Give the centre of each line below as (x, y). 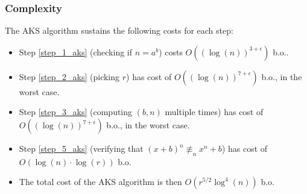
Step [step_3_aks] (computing (76, 112)
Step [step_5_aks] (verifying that (81, 148)
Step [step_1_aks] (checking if (76, 52)
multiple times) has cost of (214, 112)
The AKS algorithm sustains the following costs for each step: (119, 30)
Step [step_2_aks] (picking (69, 76)
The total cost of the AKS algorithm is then (100, 182)
